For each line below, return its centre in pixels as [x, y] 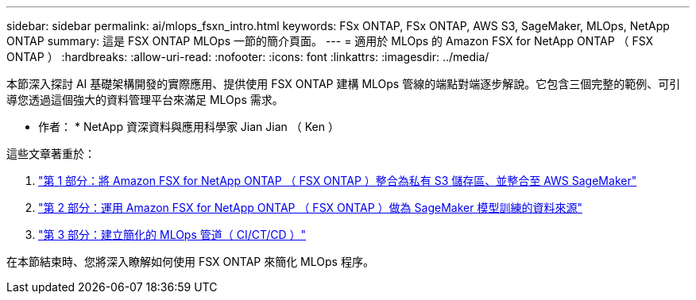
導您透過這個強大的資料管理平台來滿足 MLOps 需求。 [145, 100]
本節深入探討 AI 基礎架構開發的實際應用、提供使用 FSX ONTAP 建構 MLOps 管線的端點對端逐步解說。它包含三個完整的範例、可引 [344, 84]
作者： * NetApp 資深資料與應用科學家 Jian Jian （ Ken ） [189, 127]
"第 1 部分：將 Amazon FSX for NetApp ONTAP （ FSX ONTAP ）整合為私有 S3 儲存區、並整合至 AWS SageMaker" [338, 181]
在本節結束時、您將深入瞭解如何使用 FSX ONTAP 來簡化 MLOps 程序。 [190, 262]
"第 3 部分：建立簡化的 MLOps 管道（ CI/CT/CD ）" [172, 235]
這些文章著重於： [51, 154]
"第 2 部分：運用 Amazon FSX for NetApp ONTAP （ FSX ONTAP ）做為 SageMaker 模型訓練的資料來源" [310, 208]
